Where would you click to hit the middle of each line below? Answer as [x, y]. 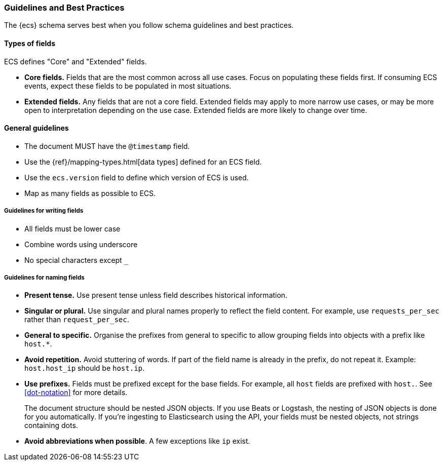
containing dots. [51, 425]
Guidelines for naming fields [44, 277]
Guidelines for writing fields [44, 211]
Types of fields [30, 43]
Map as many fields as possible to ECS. [90, 193]
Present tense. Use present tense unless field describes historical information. [156, 295]
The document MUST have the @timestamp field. [107, 146]
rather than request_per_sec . [77, 320]
